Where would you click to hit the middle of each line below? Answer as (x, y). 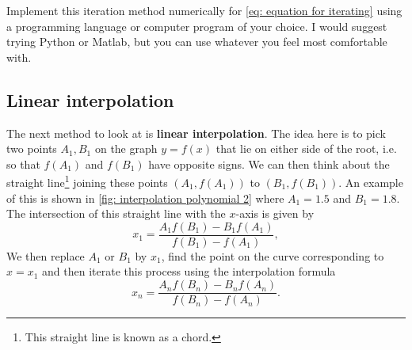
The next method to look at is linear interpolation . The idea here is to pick (196, 133)
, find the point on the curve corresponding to (273, 255)
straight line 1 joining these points (87, 181)
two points (32, 148)
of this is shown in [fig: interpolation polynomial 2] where (145, 198)
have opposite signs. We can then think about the (269, 164)
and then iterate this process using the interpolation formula (189, 271)
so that (23, 164)
